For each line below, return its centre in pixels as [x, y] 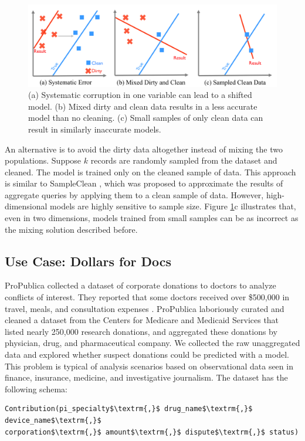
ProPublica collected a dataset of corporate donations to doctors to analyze [140, 285]
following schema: [36, 389]
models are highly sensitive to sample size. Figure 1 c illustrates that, [173, 206]
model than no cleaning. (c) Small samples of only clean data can [146, 118]
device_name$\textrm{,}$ [53, 420]
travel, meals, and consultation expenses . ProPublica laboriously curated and [145, 308]
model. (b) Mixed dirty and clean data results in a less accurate [143, 106]
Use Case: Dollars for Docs [88, 261]
